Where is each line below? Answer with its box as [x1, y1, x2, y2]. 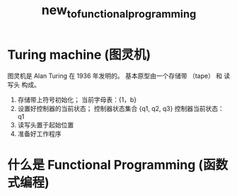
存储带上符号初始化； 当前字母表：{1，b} [17, 95, 137, 104]
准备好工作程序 [17, 129, 62, 138]
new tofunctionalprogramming [41, 2, 197, 21]
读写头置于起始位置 [17, 120, 74, 129]
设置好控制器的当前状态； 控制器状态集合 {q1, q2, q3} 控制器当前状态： [17, 104, 225, 113]
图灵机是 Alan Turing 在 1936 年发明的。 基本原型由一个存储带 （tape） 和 [7, 71, 223, 80]
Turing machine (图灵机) [7, 47, 151, 62]
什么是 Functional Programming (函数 [7, 156, 229, 173]
